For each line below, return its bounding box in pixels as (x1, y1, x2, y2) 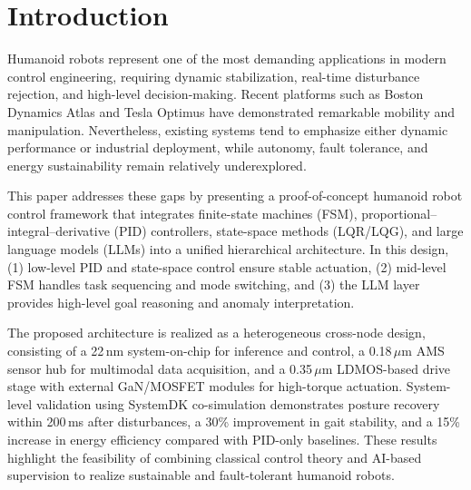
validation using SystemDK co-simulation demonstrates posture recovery (35, 394, 440, 413)
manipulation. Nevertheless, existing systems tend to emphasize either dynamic (7, 120, 448, 139)
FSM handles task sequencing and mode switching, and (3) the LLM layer (7, 275, 420, 294)
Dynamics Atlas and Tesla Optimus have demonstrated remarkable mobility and (7, 102, 456, 121)
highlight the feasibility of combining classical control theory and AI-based (7, 447, 422, 466)
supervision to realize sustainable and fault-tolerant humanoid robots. (7, 465, 395, 485)
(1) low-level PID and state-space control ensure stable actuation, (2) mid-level (7, 257, 446, 276)
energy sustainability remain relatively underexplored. (7, 155, 307, 174)
